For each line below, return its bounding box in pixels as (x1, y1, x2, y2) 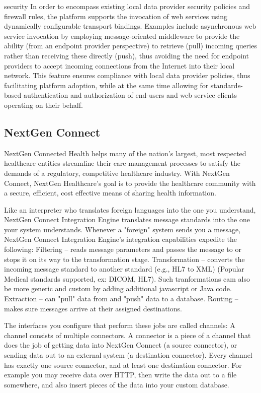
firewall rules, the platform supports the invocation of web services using (4, 11, 227, 21)
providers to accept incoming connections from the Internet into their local (4, 60, 235, 71)
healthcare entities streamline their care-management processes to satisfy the (4, 158, 241, 168)
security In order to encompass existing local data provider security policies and (4, 1, 250, 11)
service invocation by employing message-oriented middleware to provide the (4, 30, 240, 41)
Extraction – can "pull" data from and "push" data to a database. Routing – (4, 293, 238, 304)
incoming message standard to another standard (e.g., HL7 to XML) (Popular (4, 264, 244, 274)
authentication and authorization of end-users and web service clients (23, 90, 237, 100)
